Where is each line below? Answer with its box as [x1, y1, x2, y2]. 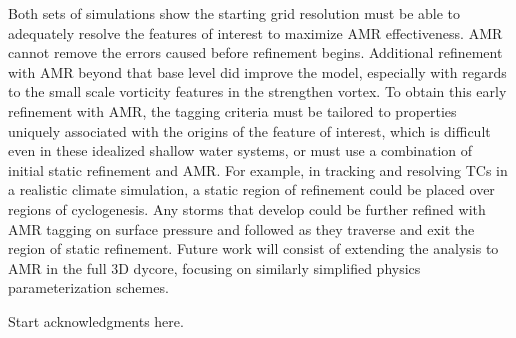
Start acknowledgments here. [8, 310, 184, 331]
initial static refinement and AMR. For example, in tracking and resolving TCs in [8, 159, 508, 180]
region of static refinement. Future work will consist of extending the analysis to [8, 238, 499, 259]
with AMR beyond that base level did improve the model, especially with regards [8, 61, 507, 82]
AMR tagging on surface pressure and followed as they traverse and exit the [8, 218, 475, 239]
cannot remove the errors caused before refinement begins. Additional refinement [8, 42, 503, 63]
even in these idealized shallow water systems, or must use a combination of [8, 140, 473, 161]
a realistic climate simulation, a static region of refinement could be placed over [8, 179, 495, 200]
